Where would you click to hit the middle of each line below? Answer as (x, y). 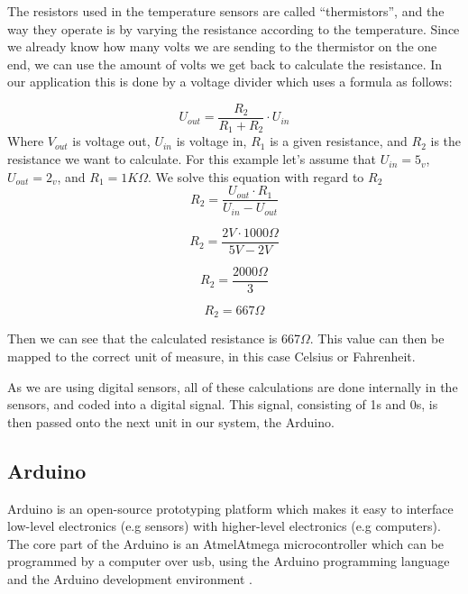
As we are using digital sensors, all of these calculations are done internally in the (233, 386)
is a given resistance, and (339, 141)
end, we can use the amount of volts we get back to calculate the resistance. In (225, 64)
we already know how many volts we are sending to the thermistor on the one (222, 46)
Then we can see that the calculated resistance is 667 (154, 338)
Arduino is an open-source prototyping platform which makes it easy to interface (230, 508)
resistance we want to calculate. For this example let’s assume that (192, 159)
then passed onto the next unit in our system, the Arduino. (171, 421)
